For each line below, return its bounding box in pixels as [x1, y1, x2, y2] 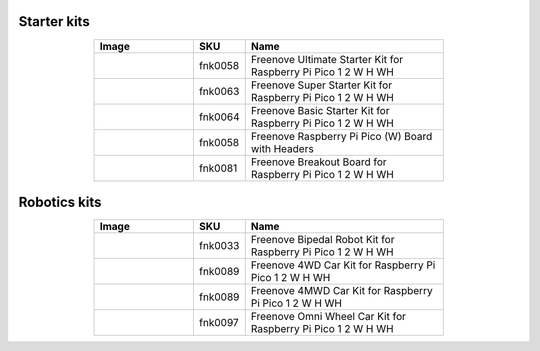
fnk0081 [198, 161, 238, 175]
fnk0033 [198, 239, 240, 253]
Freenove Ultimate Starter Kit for [250, 52, 404, 66]
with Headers [250, 141, 314, 155]
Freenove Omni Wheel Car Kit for [250, 310, 407, 324]
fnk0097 [198, 316, 239, 330]
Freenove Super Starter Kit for [250, 78, 393, 92]
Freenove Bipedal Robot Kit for [250, 233, 395, 247]
